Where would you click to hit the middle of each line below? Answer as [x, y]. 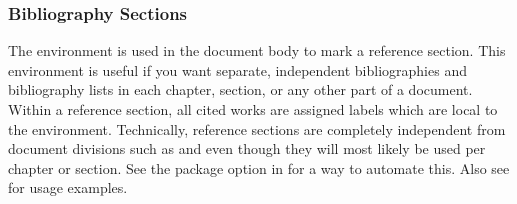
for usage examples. [68, 187]
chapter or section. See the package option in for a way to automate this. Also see [259, 167]
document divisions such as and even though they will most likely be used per [247, 148]
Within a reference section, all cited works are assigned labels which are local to [253, 109]
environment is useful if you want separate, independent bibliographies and [237, 69]
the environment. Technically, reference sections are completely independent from [257, 128]
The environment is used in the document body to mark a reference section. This [257, 50]
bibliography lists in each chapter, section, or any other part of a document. [240, 89]
